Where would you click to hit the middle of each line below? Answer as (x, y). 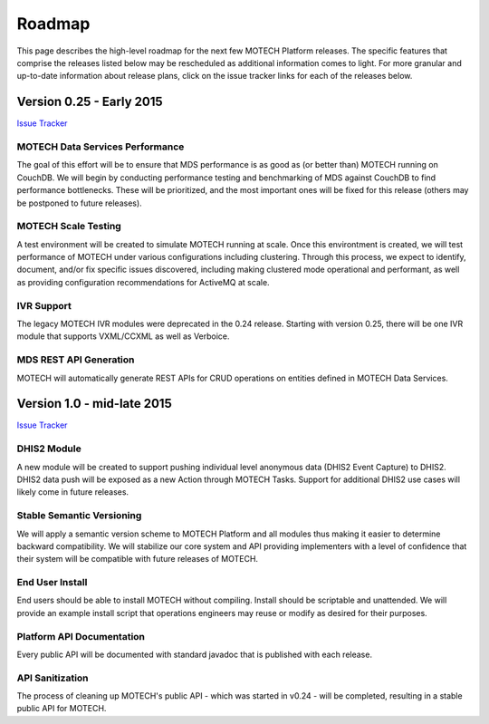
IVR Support (44, 305)
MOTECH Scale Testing (69, 227)
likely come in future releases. (73, 492)
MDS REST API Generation (76, 360)
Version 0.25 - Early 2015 (90, 102)
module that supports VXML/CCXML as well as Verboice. (123, 336)
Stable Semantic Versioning (79, 516)
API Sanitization (53, 678)
